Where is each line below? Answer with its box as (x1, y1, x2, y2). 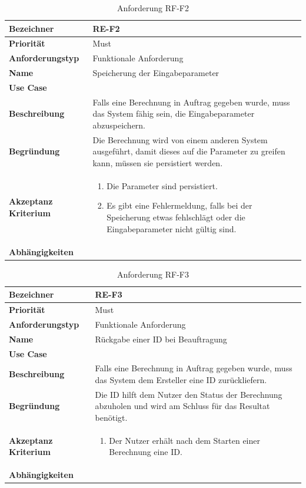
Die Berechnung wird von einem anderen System (92, 133, 268, 146)
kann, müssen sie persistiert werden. (92, 157, 223, 169)
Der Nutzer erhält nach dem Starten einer (109, 434, 260, 446)
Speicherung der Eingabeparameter (92, 67, 219, 79)
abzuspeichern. (92, 119, 146, 131)
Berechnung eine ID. (109, 446, 182, 458)
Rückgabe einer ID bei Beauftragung (95, 332, 227, 345)
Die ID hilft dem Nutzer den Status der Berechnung (95, 388, 282, 400)
